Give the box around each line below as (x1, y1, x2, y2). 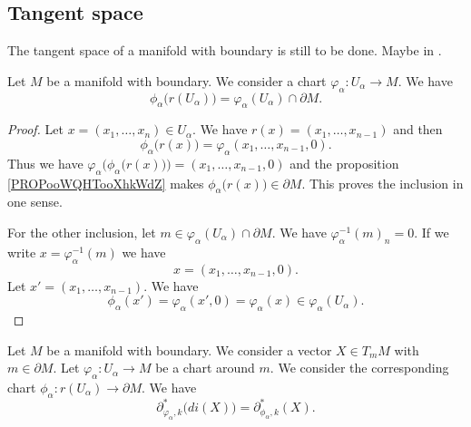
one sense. (7, 192, 63, 211)
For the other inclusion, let (7, 222, 156, 241)
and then (393, 120, 443, 139)
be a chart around (155, 358, 255, 377)
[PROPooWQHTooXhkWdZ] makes (7, 173, 204, 192)
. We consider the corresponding (270, 358, 449, 377)
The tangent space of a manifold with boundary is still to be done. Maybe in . (7, 41, 442, 60)
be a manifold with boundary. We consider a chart (46, 71, 327, 90)
